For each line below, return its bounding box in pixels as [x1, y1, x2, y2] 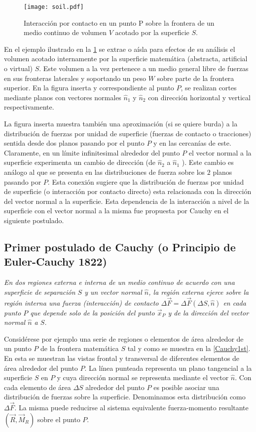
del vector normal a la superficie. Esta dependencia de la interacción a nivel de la [4, 196, 250, 206]
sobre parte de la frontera [157, 73, 234, 83]
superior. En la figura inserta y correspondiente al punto [4, 82, 174, 93]
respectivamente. [4, 102, 54, 112]
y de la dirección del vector [168, 307, 249, 317]
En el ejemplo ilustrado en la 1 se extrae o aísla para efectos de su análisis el [4, 43, 235, 54]
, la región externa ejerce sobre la [148, 286, 249, 297]
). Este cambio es [182, 157, 234, 167]
